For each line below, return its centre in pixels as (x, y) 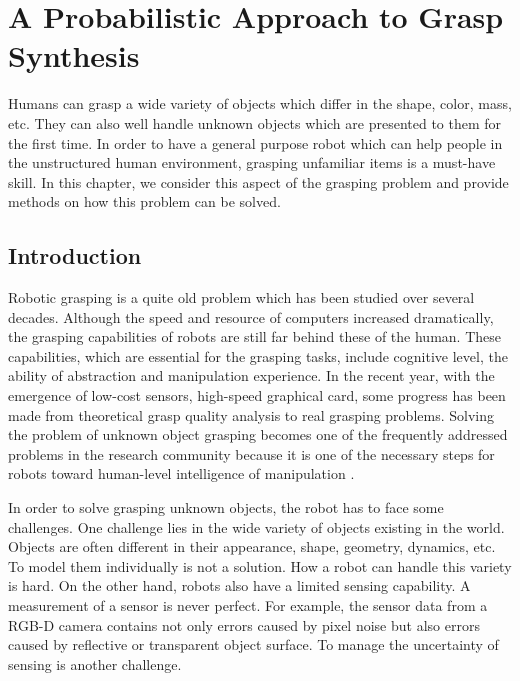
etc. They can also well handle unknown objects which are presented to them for (255, 122)
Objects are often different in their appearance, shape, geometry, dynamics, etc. (252, 546)
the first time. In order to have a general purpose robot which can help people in (255, 142)
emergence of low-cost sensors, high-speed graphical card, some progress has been (257, 395)
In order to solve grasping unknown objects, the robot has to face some (226, 507)
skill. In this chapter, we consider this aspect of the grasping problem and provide (258, 181)
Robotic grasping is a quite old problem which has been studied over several (241, 297)
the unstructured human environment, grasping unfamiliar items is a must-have (252, 162)
